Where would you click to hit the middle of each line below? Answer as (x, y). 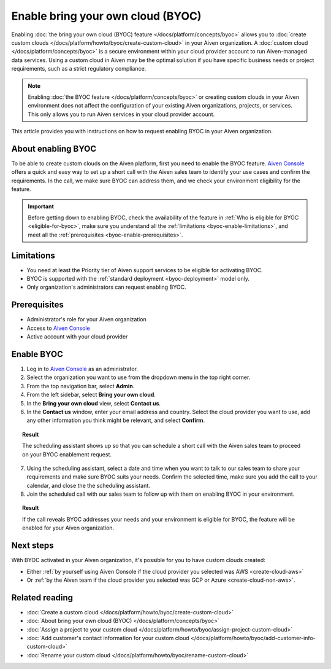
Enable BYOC (37, 354)
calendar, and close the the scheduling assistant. (88, 485)
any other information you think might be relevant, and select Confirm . (116, 420)
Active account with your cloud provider (77, 337)
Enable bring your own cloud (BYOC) (106, 16)
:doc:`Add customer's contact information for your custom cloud (108, 638)
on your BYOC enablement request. (67, 454)
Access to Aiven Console (58, 328)
